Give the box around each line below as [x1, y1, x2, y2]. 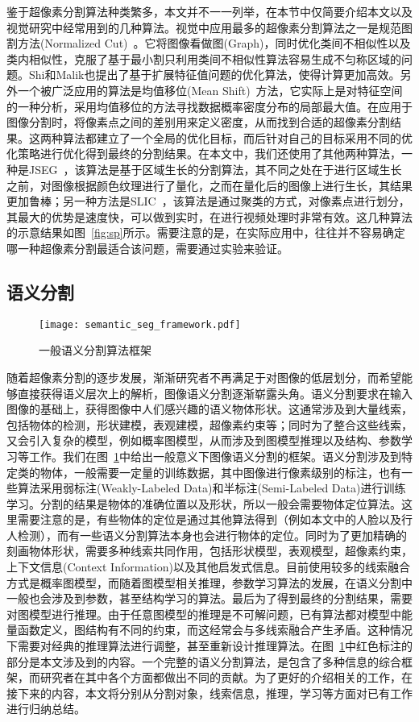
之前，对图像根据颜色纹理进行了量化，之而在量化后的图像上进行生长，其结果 [6, 176, 413, 193]
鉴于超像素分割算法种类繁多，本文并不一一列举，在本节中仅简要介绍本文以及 [6, 3, 413, 19]
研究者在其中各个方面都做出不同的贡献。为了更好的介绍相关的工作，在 [39, 669, 413, 686]
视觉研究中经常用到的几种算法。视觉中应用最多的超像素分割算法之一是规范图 [6, 19, 413, 35]
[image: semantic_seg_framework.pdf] [39, 318, 241, 330]
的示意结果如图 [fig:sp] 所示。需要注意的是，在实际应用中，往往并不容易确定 [6, 224, 405, 241]
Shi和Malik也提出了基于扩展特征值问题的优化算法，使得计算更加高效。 [28, 66, 400, 83]
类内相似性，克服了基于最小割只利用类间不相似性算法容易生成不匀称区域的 [6, 50, 401, 67]
